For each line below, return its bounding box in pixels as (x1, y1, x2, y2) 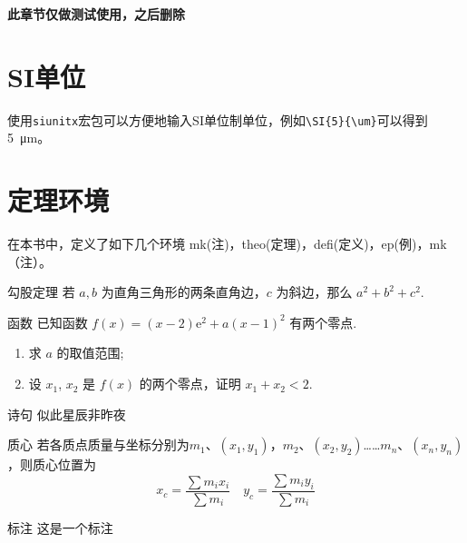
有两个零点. (289, 312, 357, 331)
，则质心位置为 (7, 455, 96, 474)
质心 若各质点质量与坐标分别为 (7, 435, 190, 454)
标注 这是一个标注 (7, 518, 113, 537)
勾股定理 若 (7, 282, 75, 301)
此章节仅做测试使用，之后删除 (7, 5, 185, 23)
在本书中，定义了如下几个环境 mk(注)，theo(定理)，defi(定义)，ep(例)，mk (7, 234, 447, 253)
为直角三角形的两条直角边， (101, 282, 267, 301)
